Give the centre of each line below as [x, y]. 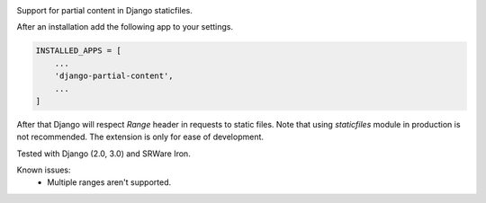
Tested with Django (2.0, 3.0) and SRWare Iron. [103, 154]
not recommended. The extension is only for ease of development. [140, 137]
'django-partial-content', [114, 76]
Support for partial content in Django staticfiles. [105, 10]
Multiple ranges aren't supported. [109, 182]
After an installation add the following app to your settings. [125, 27]
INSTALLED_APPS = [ [78, 51]
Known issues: [44, 170]
